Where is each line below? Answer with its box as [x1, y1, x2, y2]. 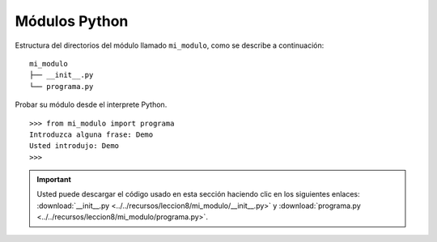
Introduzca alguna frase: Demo [29, 129, 154, 139]
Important [36, 175, 72, 185]
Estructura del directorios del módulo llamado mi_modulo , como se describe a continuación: [15, 40, 325, 50]
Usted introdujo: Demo [29, 142, 120, 151]
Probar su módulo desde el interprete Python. [15, 100, 168, 109]
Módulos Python [15, 12, 129, 30]
